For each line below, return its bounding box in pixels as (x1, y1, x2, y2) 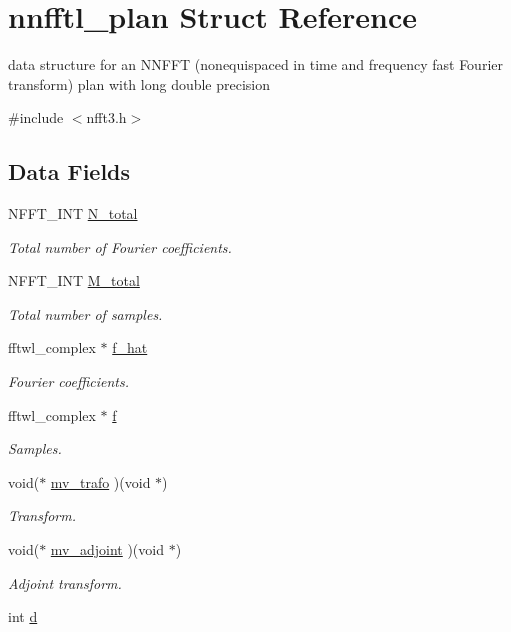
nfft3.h (86, 107, 127, 128)
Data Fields (8, 156, 131, 187)
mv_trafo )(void (50, 471, 151, 492)
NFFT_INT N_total (8, 203, 138, 224)
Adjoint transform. (8, 572, 122, 593)
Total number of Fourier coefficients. (8, 236, 232, 257)
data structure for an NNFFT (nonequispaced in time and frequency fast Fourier (8, 54, 503, 75)
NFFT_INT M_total (8, 270, 140, 291)
